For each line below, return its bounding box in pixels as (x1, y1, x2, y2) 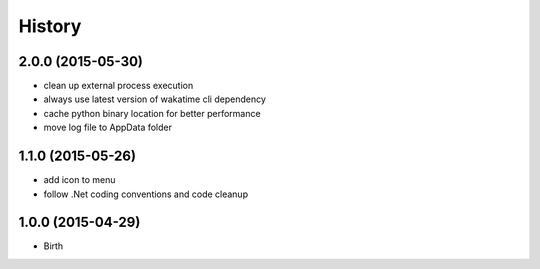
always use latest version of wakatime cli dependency (43, 93, 267, 105)
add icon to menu (43, 174, 116, 186)
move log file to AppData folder (43, 121, 173, 134)
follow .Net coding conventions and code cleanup (43, 188, 249, 200)
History (18, 15, 82, 37)
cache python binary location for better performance (43, 107, 261, 119)
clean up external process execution (43, 80, 194, 92)
